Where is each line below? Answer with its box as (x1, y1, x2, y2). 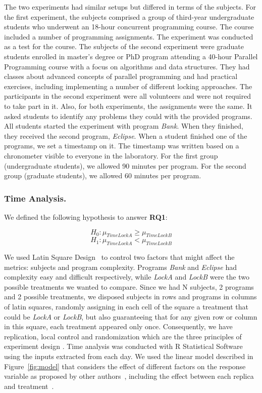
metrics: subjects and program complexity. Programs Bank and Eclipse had (4, 261, 237, 272)
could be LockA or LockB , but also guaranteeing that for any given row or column (4, 311, 257, 322)
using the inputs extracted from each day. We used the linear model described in (4, 351, 253, 362)
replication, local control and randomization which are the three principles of (4, 331, 242, 341)
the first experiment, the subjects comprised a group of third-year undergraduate (4, 11, 254, 22)
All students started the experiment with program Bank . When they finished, (4, 121, 243, 131)
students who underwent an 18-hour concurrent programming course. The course (4, 21, 254, 32)
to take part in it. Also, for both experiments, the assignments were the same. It (4, 100, 252, 111)
